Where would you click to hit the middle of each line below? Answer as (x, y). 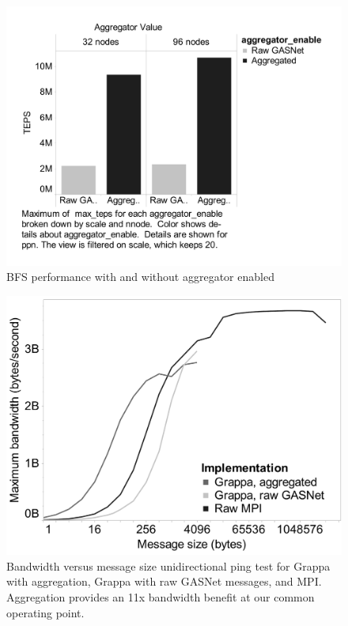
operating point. (45, 612)
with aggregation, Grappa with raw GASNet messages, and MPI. (164, 581)
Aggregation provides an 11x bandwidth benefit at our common (161, 597)
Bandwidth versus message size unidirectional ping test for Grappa (168, 565)
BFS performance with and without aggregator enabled (140, 277)
